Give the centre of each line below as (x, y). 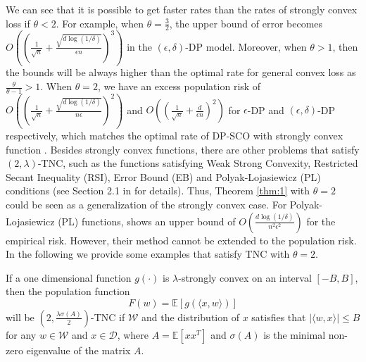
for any (21, 334)
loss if (18, 23)
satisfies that (279, 317)
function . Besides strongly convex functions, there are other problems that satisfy (183, 149)
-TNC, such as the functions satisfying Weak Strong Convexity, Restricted (198, 163)
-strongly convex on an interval (245, 277)
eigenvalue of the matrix (78, 350)
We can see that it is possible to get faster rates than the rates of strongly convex (182, 9)
